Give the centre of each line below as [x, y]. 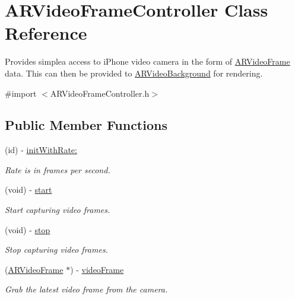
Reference [46, 33]
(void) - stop [28, 229]
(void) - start [28, 190]
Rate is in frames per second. [58, 169]
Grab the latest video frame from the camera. [86, 289]
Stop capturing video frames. [56, 249]
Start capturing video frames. [58, 210]
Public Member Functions [86, 125]
